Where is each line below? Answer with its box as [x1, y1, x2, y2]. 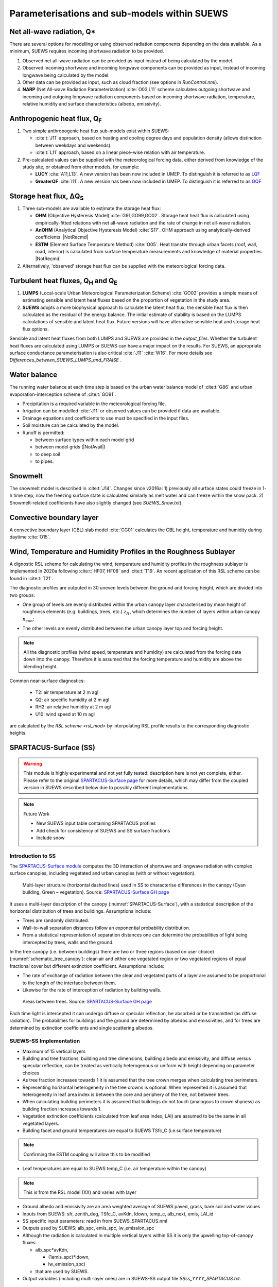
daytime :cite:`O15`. [9, 534, 51, 540]
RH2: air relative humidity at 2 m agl [35, 704, 111, 710]
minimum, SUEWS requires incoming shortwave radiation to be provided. [9, 48, 164, 54]
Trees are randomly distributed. [22, 917, 90, 924]
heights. [9, 730, 27, 736]
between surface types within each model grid [35, 437, 134, 443]
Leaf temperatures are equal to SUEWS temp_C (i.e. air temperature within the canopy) [22, 1166, 207, 1172]
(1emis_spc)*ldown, [48, 1254, 90, 1260]
